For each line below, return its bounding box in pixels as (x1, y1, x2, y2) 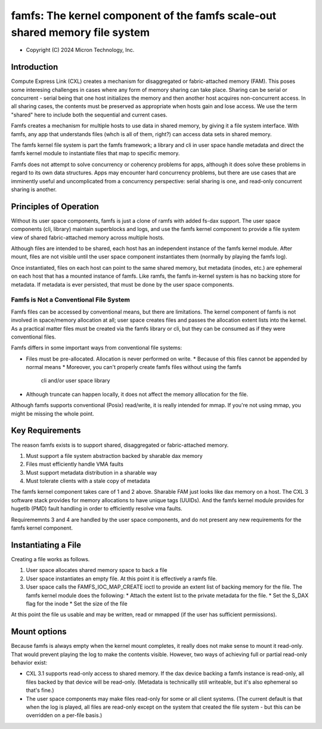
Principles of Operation (11, 201, 100, 211)
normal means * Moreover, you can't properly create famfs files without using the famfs (26, 364, 241, 371)
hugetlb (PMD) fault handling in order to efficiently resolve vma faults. (11, 505, 182, 512)
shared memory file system (11, 26, 150, 39)
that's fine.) (26, 687, 54, 694)
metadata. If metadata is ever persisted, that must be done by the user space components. (11, 281, 234, 288)
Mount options (11, 627, 67, 637)
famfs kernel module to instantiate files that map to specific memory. (11, 150, 180, 157)
